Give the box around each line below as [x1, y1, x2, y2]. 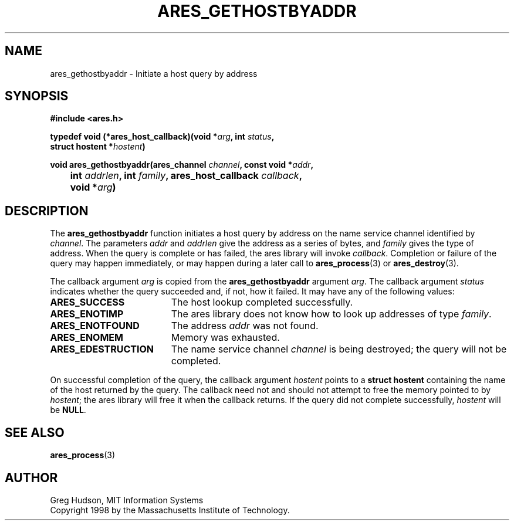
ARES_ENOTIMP [50, 308, 124, 320]
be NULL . [50, 405, 86, 415]
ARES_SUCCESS [50, 296, 125, 309]
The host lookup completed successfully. [171, 296, 353, 309]
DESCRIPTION [5, 203, 89, 218]
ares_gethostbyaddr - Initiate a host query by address [50, 68, 258, 79]
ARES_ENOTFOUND [50, 320, 140, 332]
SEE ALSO [5, 425, 65, 440]
